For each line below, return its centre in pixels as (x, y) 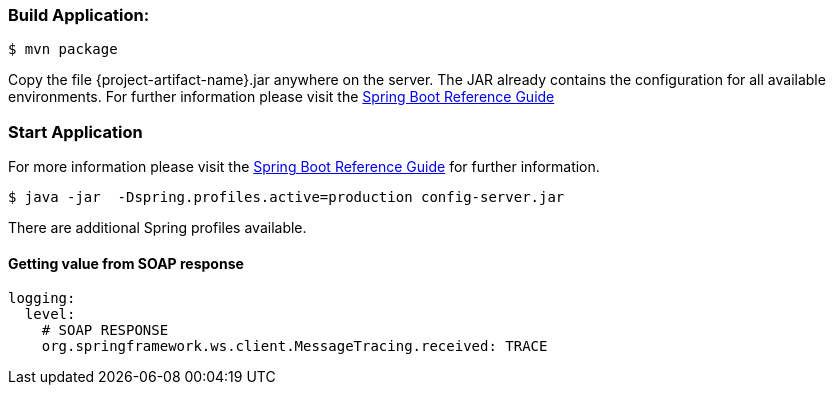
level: (50, 314)
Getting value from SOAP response (126, 263)
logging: (42, 298)
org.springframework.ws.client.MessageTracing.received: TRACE (294, 346)
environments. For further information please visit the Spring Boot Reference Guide (281, 97)
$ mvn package (63, 49)
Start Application (75, 131)
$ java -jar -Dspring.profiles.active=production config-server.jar (286, 197)
